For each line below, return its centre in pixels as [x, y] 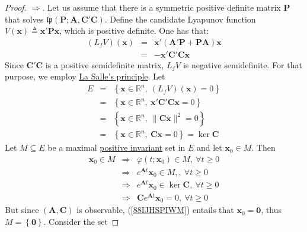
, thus [271, 210]
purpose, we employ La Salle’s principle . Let [85, 76]
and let [209, 147]
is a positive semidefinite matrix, [105, 64]
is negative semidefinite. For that [242, 64]
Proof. [16, 7]
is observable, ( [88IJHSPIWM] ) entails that [155, 210]
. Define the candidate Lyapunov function [180, 19]
